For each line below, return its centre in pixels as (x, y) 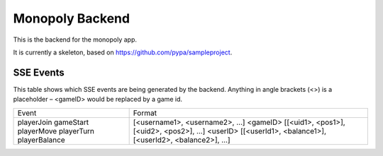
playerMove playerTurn (56, 131)
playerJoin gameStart (53, 122)
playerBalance (41, 140)
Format (145, 113)
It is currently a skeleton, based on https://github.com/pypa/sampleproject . (123, 52)
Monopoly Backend (72, 18)
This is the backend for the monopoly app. (75, 40)
